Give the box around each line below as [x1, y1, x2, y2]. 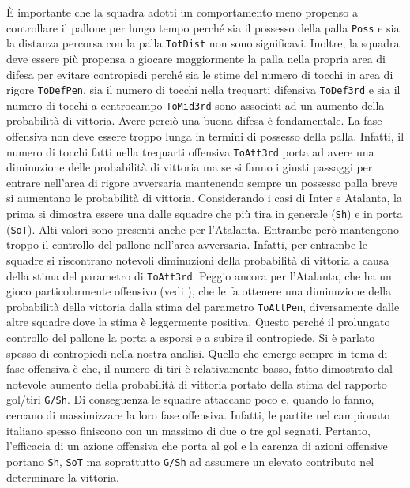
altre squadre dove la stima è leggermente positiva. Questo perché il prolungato [6, 313, 390, 330]
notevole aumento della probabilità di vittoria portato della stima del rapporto [6, 375, 387, 392]
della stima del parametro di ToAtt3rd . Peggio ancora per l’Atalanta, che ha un [6, 267, 392, 283]
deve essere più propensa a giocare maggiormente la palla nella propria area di [6, 50, 386, 66]
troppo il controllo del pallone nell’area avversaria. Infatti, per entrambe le [6, 236, 367, 253]
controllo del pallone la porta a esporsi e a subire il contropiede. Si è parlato [6, 329, 375, 346]
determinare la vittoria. [6, 468, 119, 485]
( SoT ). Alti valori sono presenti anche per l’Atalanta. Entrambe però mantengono [6, 220, 399, 237]
